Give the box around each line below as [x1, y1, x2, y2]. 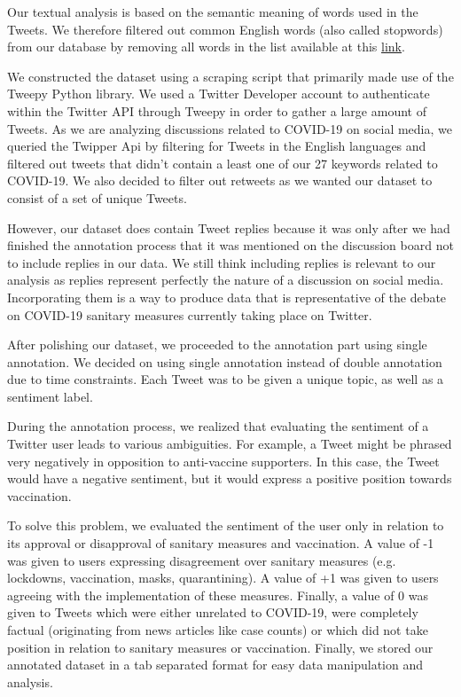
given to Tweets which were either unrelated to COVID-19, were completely [7, 603, 418, 622]
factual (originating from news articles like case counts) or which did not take [7, 621, 428, 638]
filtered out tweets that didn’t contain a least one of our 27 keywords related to [7, 153, 438, 172]
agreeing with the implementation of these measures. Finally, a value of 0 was [7, 585, 428, 604]
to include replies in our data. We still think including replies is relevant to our [7, 253, 436, 271]
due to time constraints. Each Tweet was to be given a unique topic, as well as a [7, 370, 444, 388]
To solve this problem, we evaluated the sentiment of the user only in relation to [7, 516, 444, 535]
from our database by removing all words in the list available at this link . [7, 37, 405, 56]
